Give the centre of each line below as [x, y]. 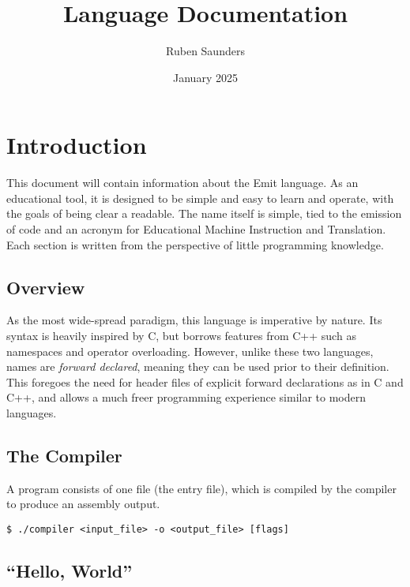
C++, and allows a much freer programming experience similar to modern [186, 397]
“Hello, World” [70, 571]
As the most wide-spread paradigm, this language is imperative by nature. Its [194, 320]
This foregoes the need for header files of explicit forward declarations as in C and [205, 381]
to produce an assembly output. [83, 504]
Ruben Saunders [205, 51]
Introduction [77, 145]
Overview [46, 287]
